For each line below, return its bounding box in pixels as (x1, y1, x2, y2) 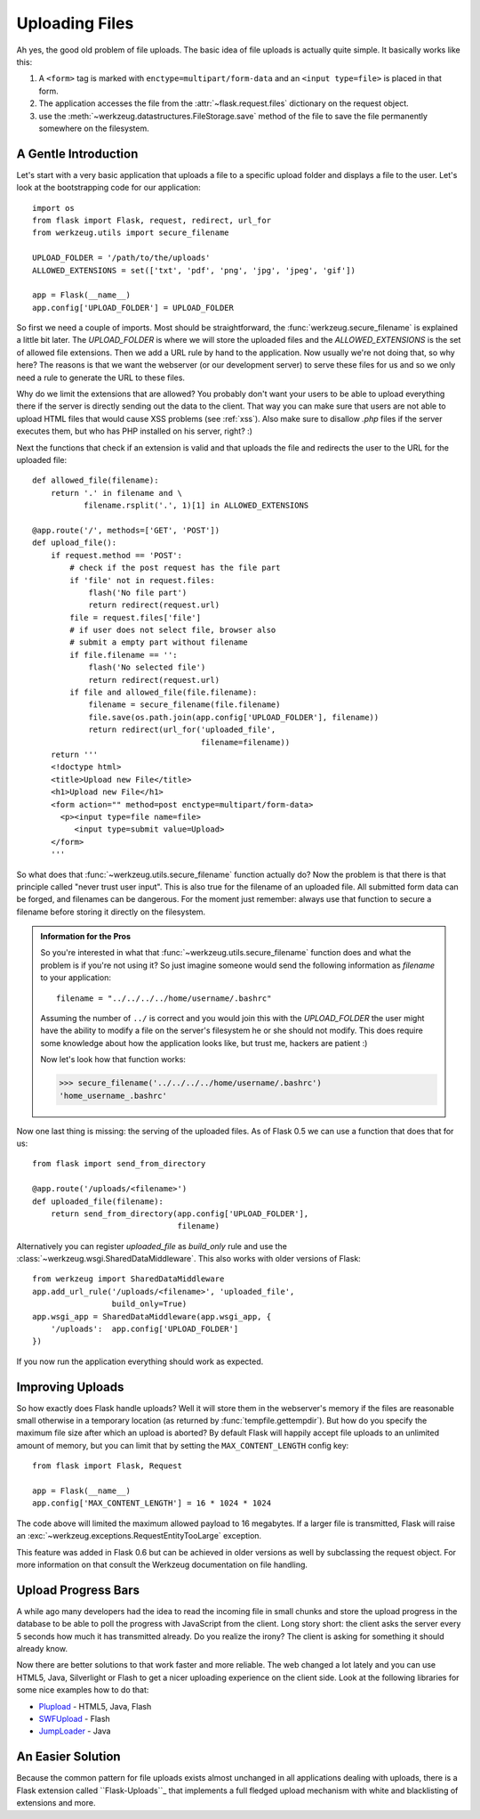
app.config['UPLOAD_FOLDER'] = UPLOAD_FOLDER (32, 303, 235, 313)
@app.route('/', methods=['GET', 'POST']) (32, 525, 220, 535)
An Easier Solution (16, 1750, 121, 1765)
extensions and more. (16, 1798, 96, 1808)
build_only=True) (111, 1299, 188, 1309)
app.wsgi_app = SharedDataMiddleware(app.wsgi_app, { (32, 1311, 271, 1321)
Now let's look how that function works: (40, 1054, 187, 1065)
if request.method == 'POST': (50, 550, 182, 560)
